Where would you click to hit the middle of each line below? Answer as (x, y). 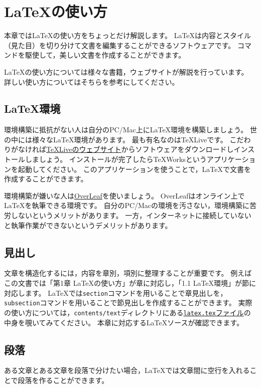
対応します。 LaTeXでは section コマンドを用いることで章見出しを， (116, 293)
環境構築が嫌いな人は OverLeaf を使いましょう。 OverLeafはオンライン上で (124, 195)
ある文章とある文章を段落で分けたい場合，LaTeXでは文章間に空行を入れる (127, 370)
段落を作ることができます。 (63, 380)
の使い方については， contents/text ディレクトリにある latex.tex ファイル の (127, 312)
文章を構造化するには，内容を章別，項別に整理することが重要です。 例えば (128, 273)
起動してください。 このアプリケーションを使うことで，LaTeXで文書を (134, 169)
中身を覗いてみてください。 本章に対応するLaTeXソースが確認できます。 (124, 322)
